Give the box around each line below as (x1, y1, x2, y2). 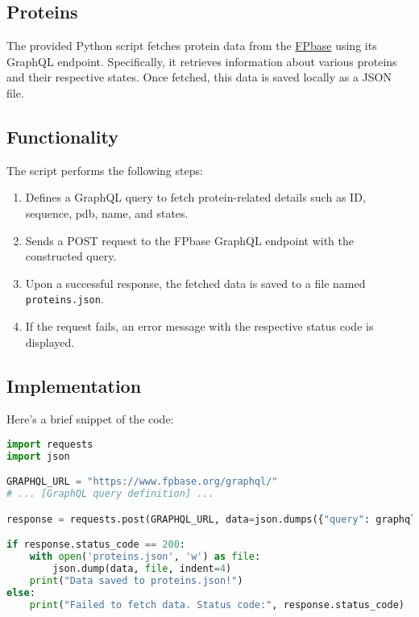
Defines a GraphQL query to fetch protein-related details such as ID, (25, 189, 366, 206)
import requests (6, 438, 93, 450)
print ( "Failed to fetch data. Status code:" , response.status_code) (29, 598, 404, 611)
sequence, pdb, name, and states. (25, 204, 189, 221)
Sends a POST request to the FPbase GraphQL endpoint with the (25, 231, 355, 248)
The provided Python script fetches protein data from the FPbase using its (6, 37, 377, 54)
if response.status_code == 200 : (6, 539, 185, 551)
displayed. (25, 333, 75, 350)
